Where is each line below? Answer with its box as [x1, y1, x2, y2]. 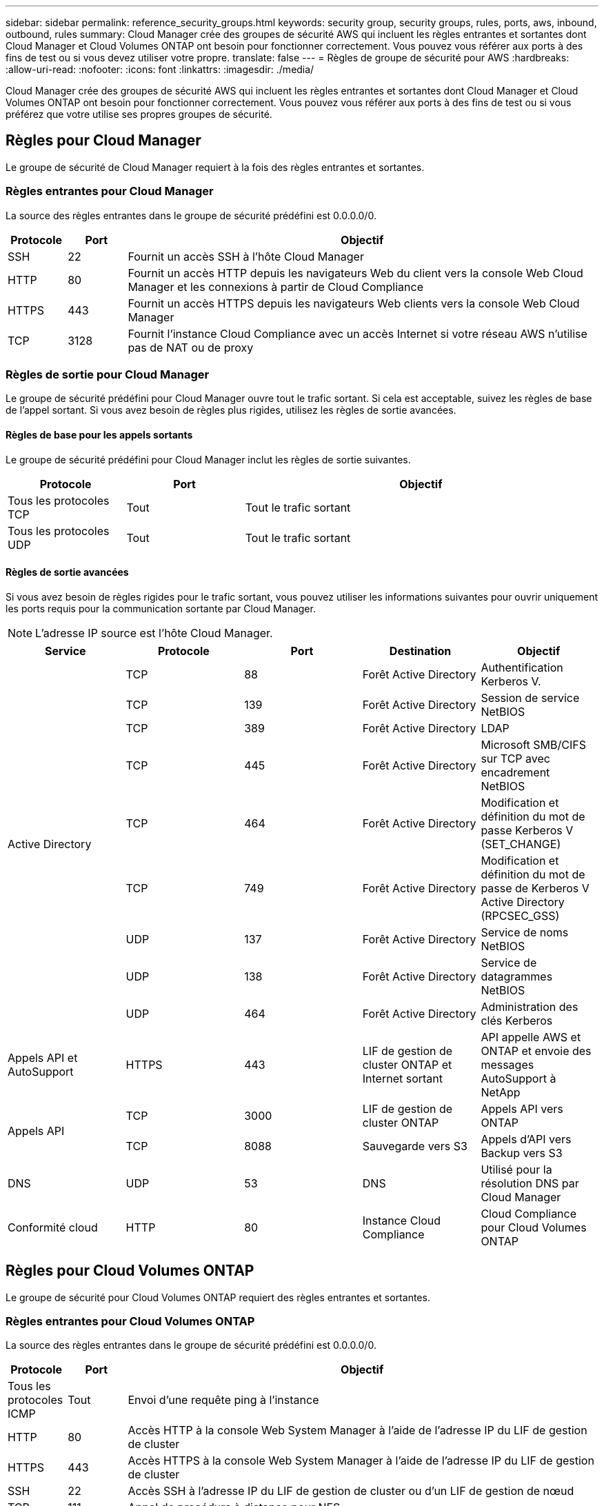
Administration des [481, 999, 578, 1014]
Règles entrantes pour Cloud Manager [6, 184, 214, 199]
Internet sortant [362, 1071, 443, 1085]
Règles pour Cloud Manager [6, 132, 201, 150]
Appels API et [8, 1050, 78, 1065]
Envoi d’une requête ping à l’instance [128, 1393, 319, 1407]
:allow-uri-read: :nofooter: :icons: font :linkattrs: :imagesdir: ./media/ [6, 63, 314, 75]
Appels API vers [481, 1101, 563, 1116]
